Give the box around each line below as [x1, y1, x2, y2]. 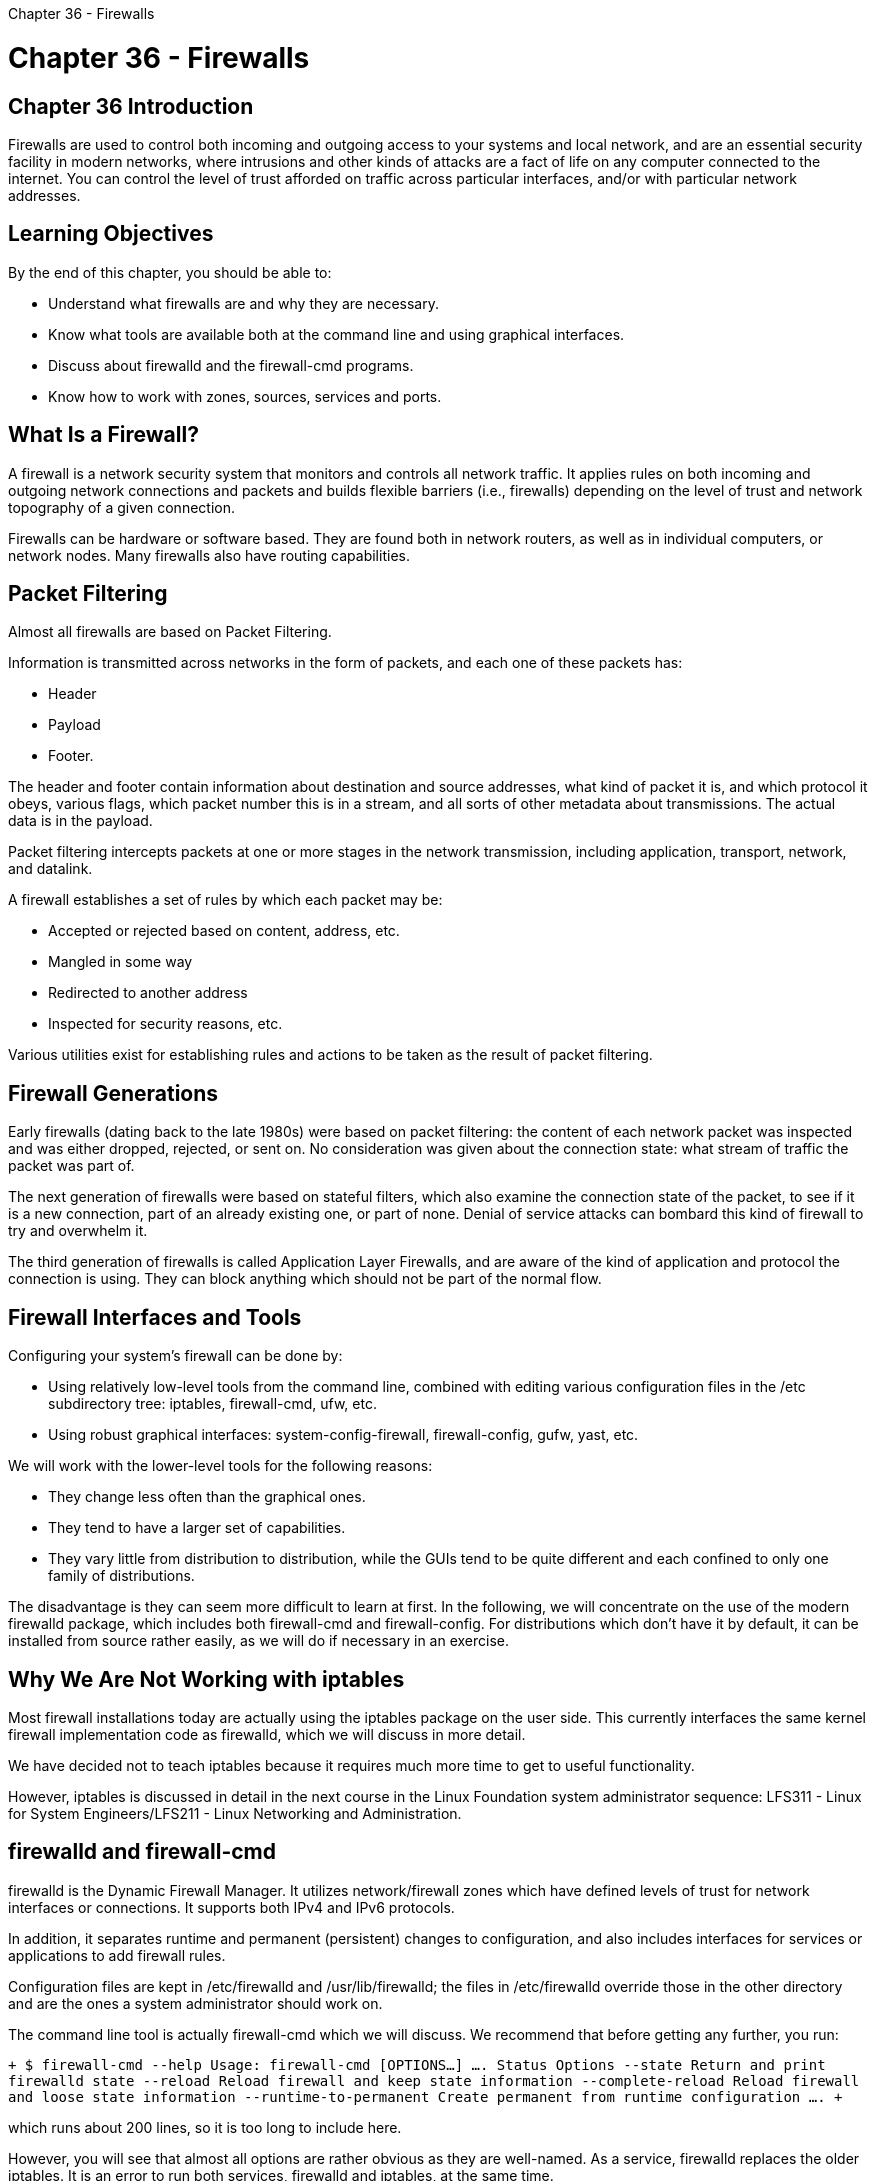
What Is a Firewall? [8, 422, 199, 448]
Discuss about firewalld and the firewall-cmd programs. [48, 356, 414, 374]
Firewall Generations [8, 1080, 219, 1106]
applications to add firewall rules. [8, 1946, 226, 1964]
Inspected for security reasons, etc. [48, 1015, 283, 1033]
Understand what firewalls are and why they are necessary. [48, 294, 439, 312]
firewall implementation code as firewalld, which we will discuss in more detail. [8, 1725, 526, 1743]
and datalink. [8, 860, 93, 878]
